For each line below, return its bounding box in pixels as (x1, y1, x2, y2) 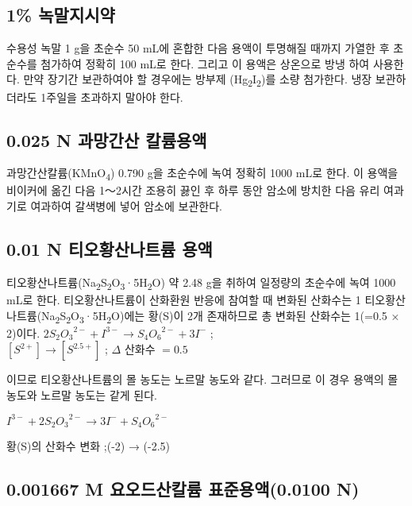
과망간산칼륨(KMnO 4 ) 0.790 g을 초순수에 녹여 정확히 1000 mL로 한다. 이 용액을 (6, 164, 399, 183)
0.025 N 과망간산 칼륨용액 (6, 127, 207, 152)
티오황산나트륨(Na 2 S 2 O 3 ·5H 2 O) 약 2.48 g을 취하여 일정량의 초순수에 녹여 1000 (6, 273, 396, 292)
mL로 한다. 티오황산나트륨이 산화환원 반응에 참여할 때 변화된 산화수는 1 (6, 291, 361, 307)
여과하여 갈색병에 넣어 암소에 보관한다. (30, 198, 222, 214)
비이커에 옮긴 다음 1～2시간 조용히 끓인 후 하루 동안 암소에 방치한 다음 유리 (6, 182, 380, 199)
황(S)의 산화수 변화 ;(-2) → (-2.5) (6, 438, 171, 454)
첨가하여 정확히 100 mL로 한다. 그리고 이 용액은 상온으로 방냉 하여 (40, 55, 370, 71)
